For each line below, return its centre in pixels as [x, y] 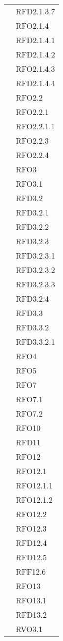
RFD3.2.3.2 [35, 270]
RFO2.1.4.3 [35, 69]
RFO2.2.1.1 [35, 126]
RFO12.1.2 [34, 500]
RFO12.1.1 [34, 485]
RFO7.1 [29, 399]
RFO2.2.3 [32, 140]
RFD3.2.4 [32, 298]
